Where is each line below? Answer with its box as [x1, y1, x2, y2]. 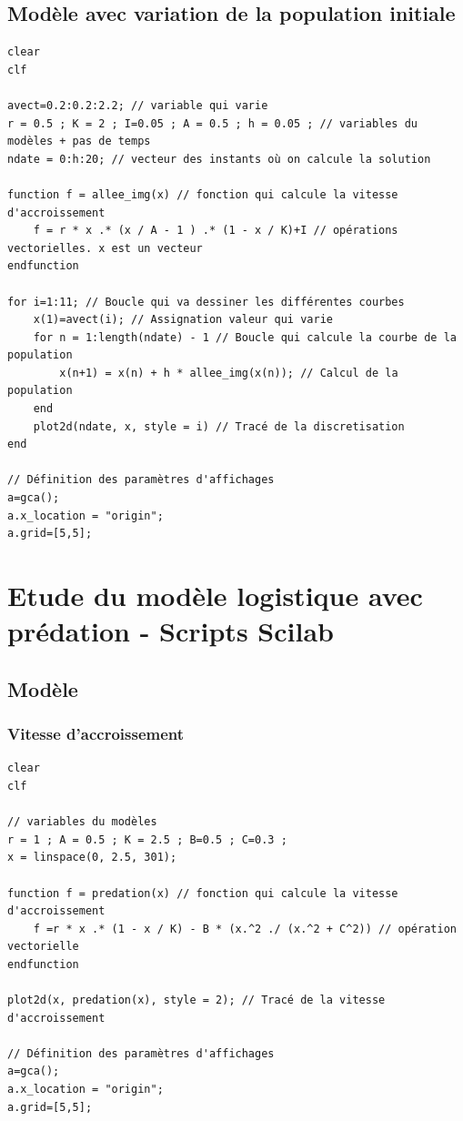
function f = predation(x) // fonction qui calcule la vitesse [7, 886, 398, 900]
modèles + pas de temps [7, 135, 151, 148]
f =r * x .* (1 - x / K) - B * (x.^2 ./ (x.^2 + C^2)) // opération [33, 922, 457, 935]
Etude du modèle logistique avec [7, 577, 423, 614]
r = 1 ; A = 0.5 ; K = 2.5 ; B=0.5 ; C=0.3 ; [7, 833, 287, 846]
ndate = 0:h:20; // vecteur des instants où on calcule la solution [7, 152, 431, 166]
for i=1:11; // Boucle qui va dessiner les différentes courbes [7, 295, 405, 308]
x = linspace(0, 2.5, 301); [7, 851, 177, 864]
